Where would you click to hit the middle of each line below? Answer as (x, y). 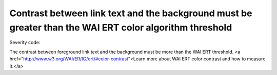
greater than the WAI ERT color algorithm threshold (121, 27)
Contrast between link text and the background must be (131, 13)
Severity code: (25, 43)
